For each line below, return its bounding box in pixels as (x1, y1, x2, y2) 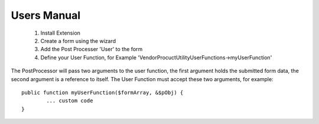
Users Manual (11, 9, 81, 22)
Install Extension (40, 29, 81, 36)
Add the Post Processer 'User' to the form (40, 46, 143, 53)
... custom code (46, 98, 93, 104)
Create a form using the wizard (40, 37, 116, 44)
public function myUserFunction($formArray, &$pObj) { (21, 89, 184, 96)
